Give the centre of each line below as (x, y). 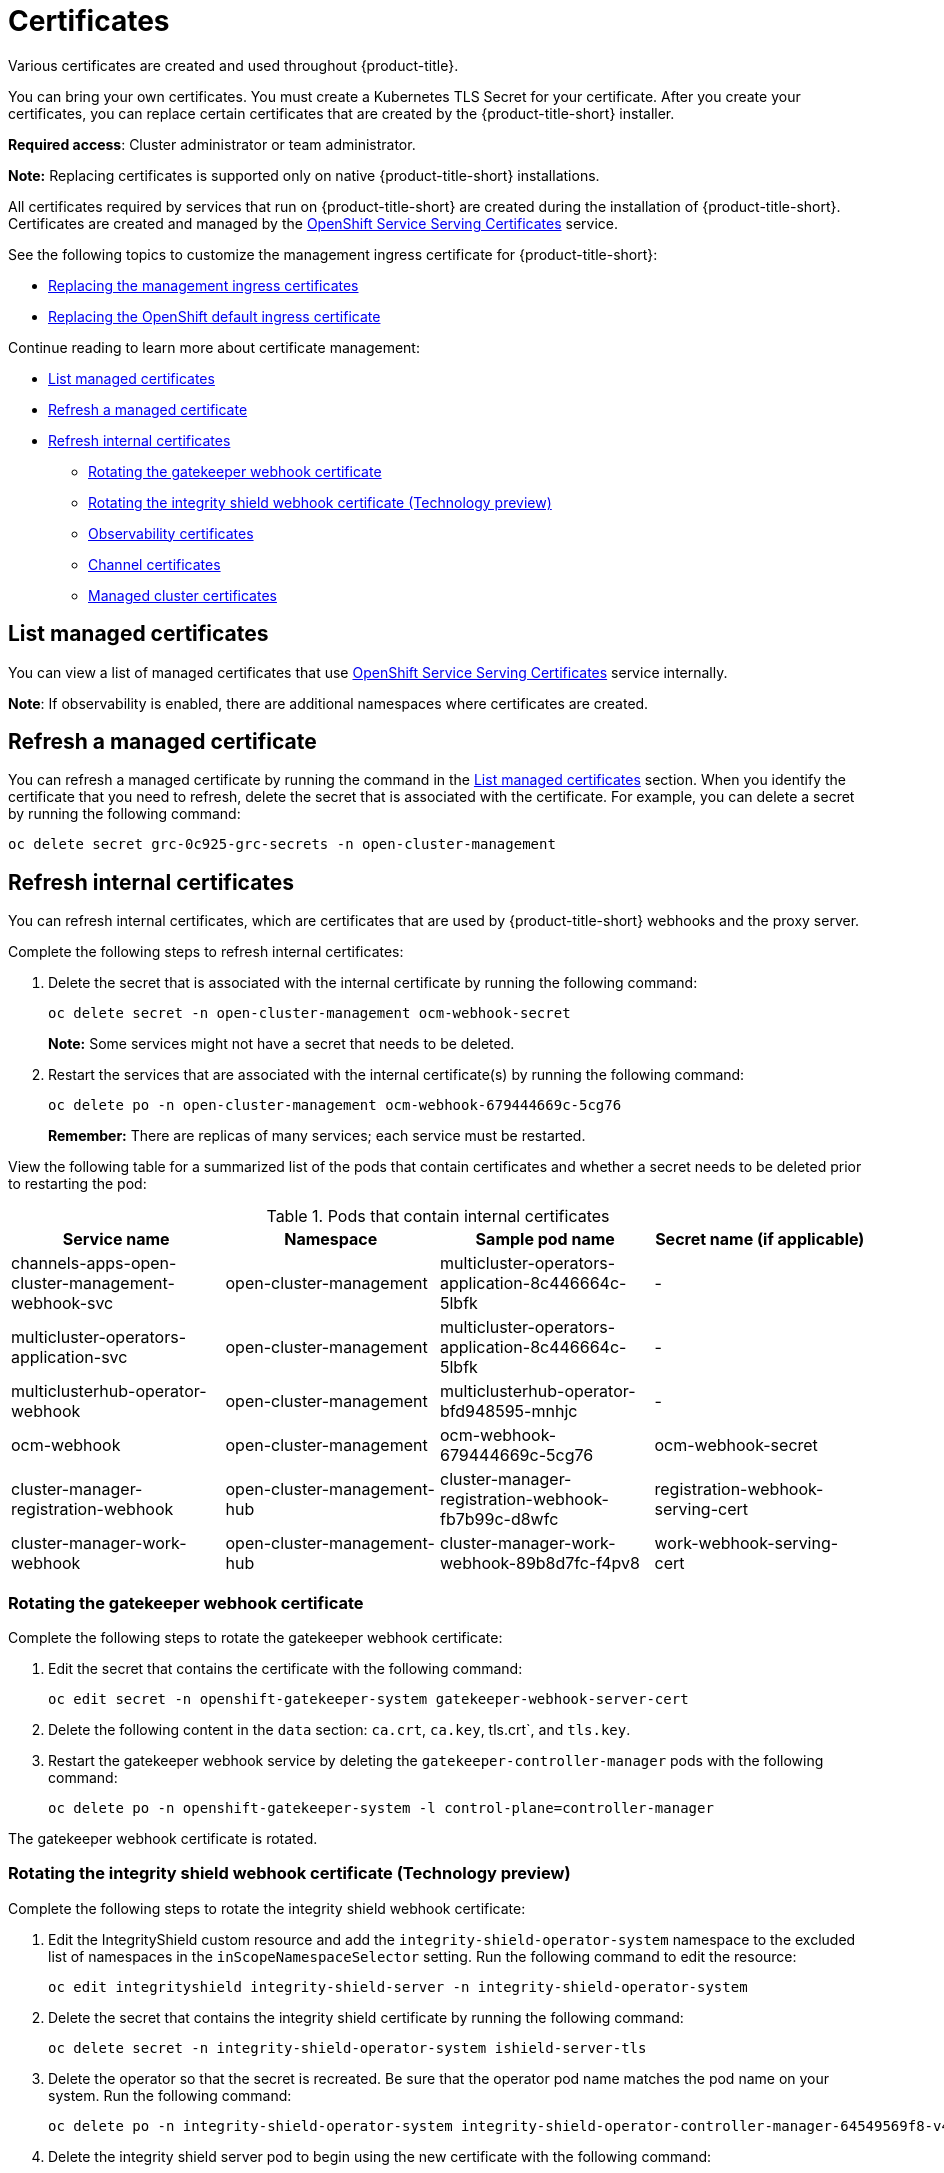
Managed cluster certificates (182, 595)
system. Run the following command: (170, 2095)
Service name (116, 1239)
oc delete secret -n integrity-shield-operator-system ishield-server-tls (347, 2047)
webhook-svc (62, 1303)
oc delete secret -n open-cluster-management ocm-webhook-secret (309, 1013)
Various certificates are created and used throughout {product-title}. (233, 65)
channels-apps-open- (94, 1263)
